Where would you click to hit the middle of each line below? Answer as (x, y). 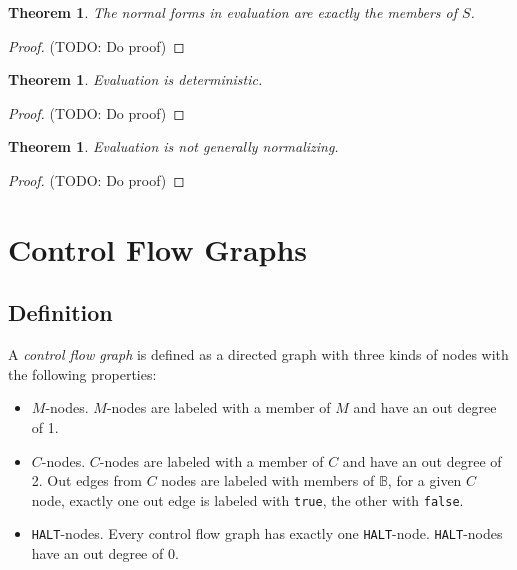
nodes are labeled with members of (268, 480)
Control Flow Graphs (158, 248)
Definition (60, 312)
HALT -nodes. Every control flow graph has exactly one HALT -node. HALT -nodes (267, 533)
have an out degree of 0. (105, 553)
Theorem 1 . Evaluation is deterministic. (135, 79)
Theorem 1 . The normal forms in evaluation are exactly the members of (232, 12)
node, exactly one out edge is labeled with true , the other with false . (247, 499)
